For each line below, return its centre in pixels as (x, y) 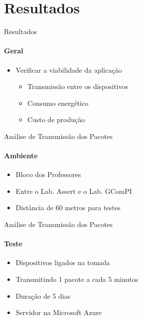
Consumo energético (58, 103)
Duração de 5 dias (43, 296)
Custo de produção (56, 119)
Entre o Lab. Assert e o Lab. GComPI (74, 191)
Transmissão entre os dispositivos (78, 86)
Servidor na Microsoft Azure (59, 312)
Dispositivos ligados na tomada (63, 262)
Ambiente (21, 156)
